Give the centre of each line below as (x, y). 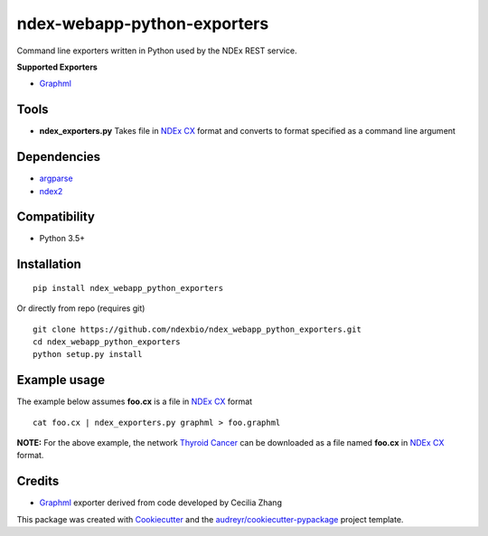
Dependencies (59, 157)
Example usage (61, 380)
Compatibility (56, 217)
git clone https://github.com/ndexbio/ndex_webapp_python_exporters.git (197, 329)
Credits (38, 481)
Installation (49, 264)
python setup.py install (88, 354)
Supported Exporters (57, 67)
